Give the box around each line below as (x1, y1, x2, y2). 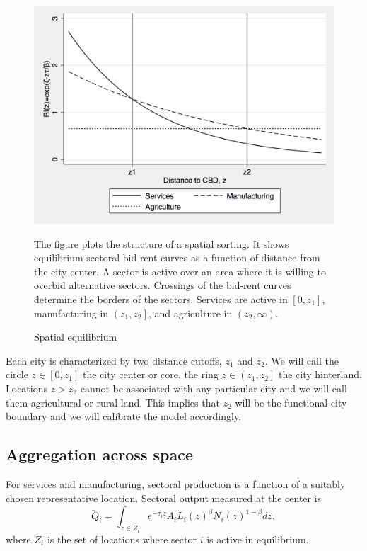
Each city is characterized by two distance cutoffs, (6, 353, 222, 368)
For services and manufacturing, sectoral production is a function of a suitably (6, 476, 346, 491)
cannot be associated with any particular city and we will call (80, 381, 347, 395)
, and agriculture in (148, 305, 233, 320)
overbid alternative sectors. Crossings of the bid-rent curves (34, 278, 291, 292)
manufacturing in (34, 305, 109, 320)
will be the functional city (235, 394, 347, 409)
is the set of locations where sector (47, 531, 197, 546)
